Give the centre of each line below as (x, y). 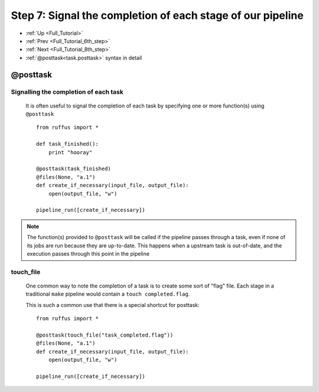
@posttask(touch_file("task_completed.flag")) (105, 335)
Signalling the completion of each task (67, 92)
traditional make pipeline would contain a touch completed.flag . (108, 294)
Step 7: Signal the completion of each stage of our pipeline (157, 15)
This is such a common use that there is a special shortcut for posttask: (113, 305)
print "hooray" (70, 152)
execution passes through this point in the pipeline (88, 253)
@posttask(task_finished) (74, 169)
